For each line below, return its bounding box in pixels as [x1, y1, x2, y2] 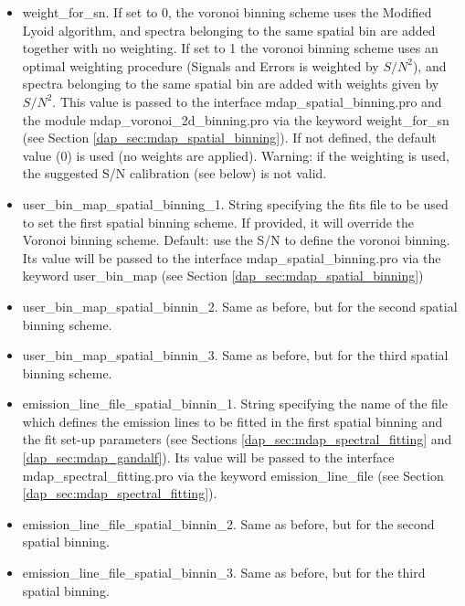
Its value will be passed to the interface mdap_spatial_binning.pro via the [22, 248, 441, 267]
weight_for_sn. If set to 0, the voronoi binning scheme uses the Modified [22, 3, 432, 21]
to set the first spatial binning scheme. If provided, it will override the [22, 212, 415, 231]
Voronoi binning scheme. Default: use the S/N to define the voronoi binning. [22, 230, 450, 250]
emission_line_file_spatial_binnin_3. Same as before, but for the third [22, 563, 426, 582]
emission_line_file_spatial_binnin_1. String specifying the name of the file [22, 394, 448, 413]
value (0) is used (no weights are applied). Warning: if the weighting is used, [22, 145, 449, 165]
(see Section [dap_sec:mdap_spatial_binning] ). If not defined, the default [22, 128, 437, 147]
